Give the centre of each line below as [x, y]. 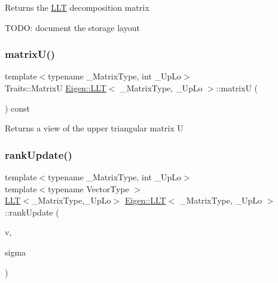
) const [18, 108]
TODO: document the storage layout [72, 27]
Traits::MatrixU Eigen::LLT [56, 88]
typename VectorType [88, 188]
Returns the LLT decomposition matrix [77, 7]
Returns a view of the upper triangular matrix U [94, 128]
